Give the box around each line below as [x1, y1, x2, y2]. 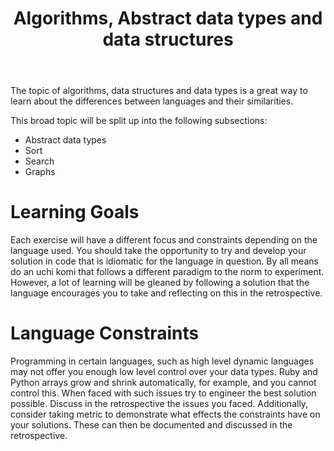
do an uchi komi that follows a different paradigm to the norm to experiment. [10, 266, 325, 278]
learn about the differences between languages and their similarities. [10, 95, 294, 107]
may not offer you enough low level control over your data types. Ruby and [10, 366, 318, 378]
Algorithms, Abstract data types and [13, 7, 323, 30]
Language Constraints [10, 322, 200, 345]
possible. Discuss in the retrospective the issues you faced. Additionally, [10, 398, 309, 410]
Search [24, 155, 55, 167]
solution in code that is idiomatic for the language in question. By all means [10, 255, 319, 267]
